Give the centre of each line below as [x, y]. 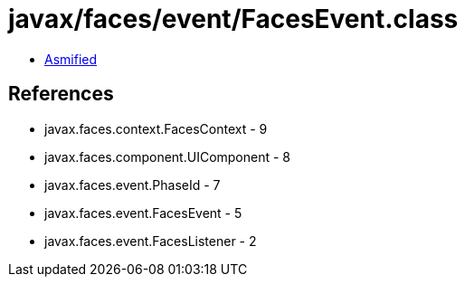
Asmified [71, 59]
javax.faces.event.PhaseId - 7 [133, 185]
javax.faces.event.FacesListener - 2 [151, 241]
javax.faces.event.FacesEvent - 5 [143, 213]
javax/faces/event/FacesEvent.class [233, 19]
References [61, 94]
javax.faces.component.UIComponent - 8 [168, 156]
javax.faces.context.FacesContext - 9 [156, 128]
